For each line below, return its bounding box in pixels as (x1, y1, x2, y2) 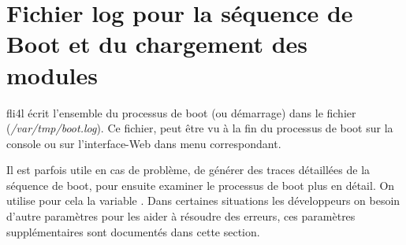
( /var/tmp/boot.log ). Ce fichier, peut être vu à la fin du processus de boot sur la (6, 120, 393, 136)
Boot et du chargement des (6, 28, 308, 60)
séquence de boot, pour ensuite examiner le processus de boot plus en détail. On (6, 176, 395, 193)
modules (6, 58, 99, 91)
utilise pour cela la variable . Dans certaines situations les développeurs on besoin (6, 192, 400, 209)
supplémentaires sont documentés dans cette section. (6, 223, 260, 239)
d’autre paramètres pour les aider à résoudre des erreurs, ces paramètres (6, 208, 356, 225)
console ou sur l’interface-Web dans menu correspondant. (6, 135, 281, 151)
